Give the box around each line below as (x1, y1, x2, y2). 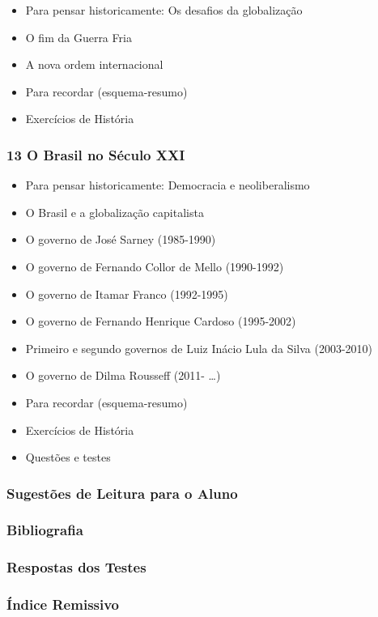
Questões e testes (25, 449, 111, 466)
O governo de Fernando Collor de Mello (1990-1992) (25, 257, 284, 274)
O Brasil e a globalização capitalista (25, 203, 204, 220)
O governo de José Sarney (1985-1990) (25, 231, 216, 248)
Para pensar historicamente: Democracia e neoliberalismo (25, 177, 310, 194)
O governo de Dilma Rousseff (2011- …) (25, 367, 221, 384)
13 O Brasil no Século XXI (6, 144, 185, 164)
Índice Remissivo (6, 594, 120, 615)
